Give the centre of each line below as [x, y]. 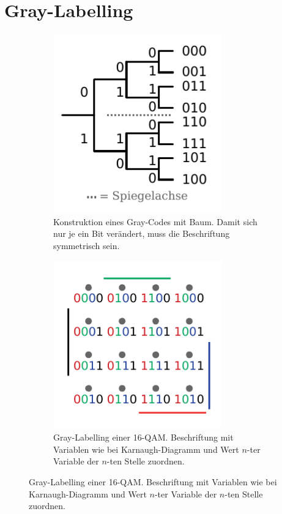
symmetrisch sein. [87, 245]
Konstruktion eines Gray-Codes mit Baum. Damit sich [155, 221]
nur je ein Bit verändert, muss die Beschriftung [142, 233]
